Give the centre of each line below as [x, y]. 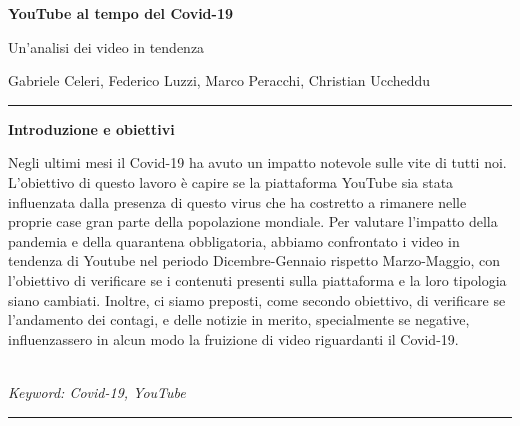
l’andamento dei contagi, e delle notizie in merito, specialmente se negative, [239, 319]
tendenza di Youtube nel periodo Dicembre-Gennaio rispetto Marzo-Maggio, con [254, 260]
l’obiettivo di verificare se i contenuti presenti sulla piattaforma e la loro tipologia [257, 279]
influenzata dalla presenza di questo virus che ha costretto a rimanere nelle [237, 201]
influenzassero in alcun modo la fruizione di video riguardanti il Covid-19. [233, 338]
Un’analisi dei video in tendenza [106, 46]
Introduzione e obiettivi [91, 128]
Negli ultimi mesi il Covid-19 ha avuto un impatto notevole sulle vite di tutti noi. [257, 162]
